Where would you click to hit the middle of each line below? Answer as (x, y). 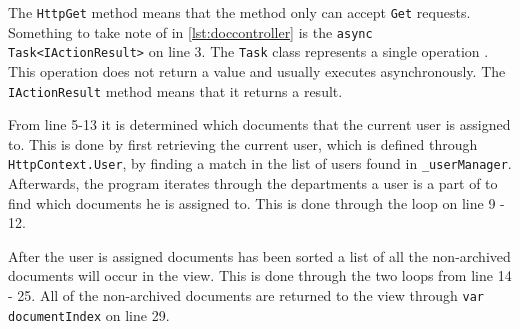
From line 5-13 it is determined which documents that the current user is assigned (259, 124)
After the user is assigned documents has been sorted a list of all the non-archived (259, 255)
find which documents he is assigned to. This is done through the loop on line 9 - (256, 202)
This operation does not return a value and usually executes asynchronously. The (257, 70)
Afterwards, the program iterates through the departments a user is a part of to (253, 183)
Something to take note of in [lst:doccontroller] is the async (190, 31)
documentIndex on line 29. (89, 314)
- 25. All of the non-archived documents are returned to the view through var (246, 295)
